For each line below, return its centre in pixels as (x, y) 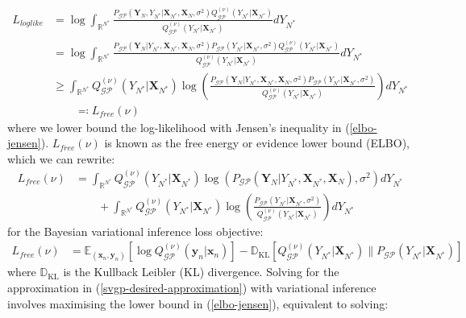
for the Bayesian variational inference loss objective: (135, 231)
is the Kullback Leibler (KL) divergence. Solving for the (201, 272)
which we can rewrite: (61, 158)
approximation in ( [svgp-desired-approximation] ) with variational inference (192, 287)
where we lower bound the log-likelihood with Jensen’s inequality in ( (179, 127)
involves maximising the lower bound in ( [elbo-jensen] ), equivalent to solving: (198, 303)
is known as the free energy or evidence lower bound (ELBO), (257, 143)
